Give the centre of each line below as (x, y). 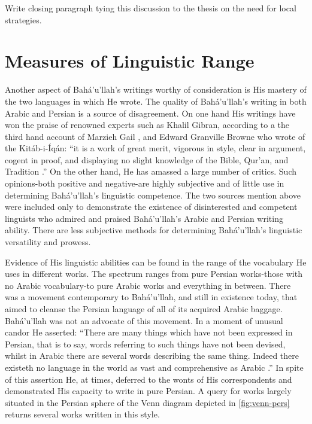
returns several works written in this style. (82, 414)
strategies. (23, 19)
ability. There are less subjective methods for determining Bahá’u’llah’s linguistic (154, 230)
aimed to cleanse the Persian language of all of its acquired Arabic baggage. (144, 309)
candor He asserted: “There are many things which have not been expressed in (149, 332)
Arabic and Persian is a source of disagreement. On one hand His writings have (150, 113)
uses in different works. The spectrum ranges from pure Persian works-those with (154, 274)
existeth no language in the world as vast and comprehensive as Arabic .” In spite (154, 367)
